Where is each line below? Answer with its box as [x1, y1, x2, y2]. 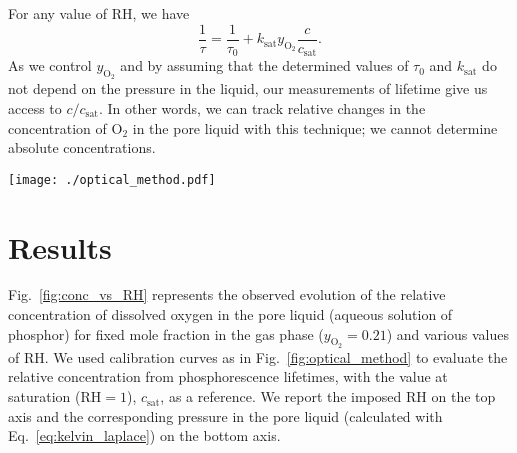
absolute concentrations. [8, 137, 156, 158]
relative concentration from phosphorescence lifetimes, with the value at [8, 366, 448, 387]
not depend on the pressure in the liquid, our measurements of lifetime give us [8, 78, 488, 99]
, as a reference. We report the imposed [160, 386, 402, 407]
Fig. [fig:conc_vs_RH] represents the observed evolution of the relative [8, 284, 446, 305]
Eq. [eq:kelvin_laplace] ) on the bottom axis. [8, 425, 281, 446]
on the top [431, 386, 496, 407]
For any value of [8, 3, 108, 23]
